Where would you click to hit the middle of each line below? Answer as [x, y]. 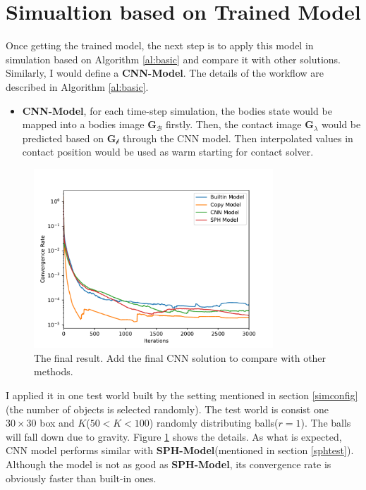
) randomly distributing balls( [214, 423]
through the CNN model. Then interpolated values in [238, 138]
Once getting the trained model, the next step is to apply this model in [160, 45]
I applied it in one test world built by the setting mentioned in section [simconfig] [182, 395]
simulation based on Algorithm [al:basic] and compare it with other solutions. [173, 59]
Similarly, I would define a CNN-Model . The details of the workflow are [165, 73]
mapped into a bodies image [83, 124]
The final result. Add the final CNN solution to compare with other [180, 357]
